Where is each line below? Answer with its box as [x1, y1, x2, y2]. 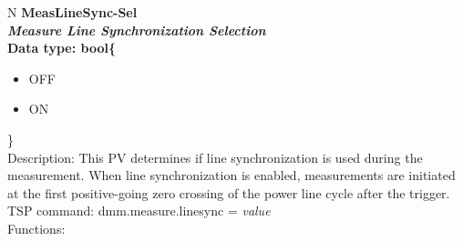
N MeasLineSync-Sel [7, 3, 138, 21]
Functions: [7, 218, 66, 237]
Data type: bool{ [7, 38, 116, 57]
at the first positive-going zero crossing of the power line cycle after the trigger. [7, 183, 450, 202]
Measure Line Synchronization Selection [7, 20, 266, 39]
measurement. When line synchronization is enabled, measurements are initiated [7, 166, 456, 185]
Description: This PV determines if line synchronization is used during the [7, 147, 423, 166]
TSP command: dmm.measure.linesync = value [7, 201, 271, 220]
